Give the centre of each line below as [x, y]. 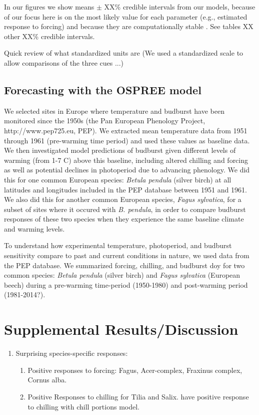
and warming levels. [34, 228]
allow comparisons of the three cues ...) [64, 62]
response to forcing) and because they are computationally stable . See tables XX [129, 26]
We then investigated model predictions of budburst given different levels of [120, 150]
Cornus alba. [47, 380]
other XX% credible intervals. [49, 36]
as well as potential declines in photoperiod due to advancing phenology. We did [127, 170]
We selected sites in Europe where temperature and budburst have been [114, 111]
